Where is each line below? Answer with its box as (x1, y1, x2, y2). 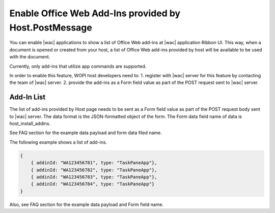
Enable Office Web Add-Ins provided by (9, 8, 181, 19)
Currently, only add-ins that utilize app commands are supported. (9, 63, 147, 69)
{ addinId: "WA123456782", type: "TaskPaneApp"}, (31, 167, 157, 173)
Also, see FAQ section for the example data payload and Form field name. (9, 201, 164, 207)
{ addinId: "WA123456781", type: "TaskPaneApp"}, (31, 160, 157, 166)
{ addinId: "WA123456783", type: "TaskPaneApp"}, (31, 174, 157, 180)
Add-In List (9, 93, 46, 102)
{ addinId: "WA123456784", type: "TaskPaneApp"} (31, 181, 155, 187)
